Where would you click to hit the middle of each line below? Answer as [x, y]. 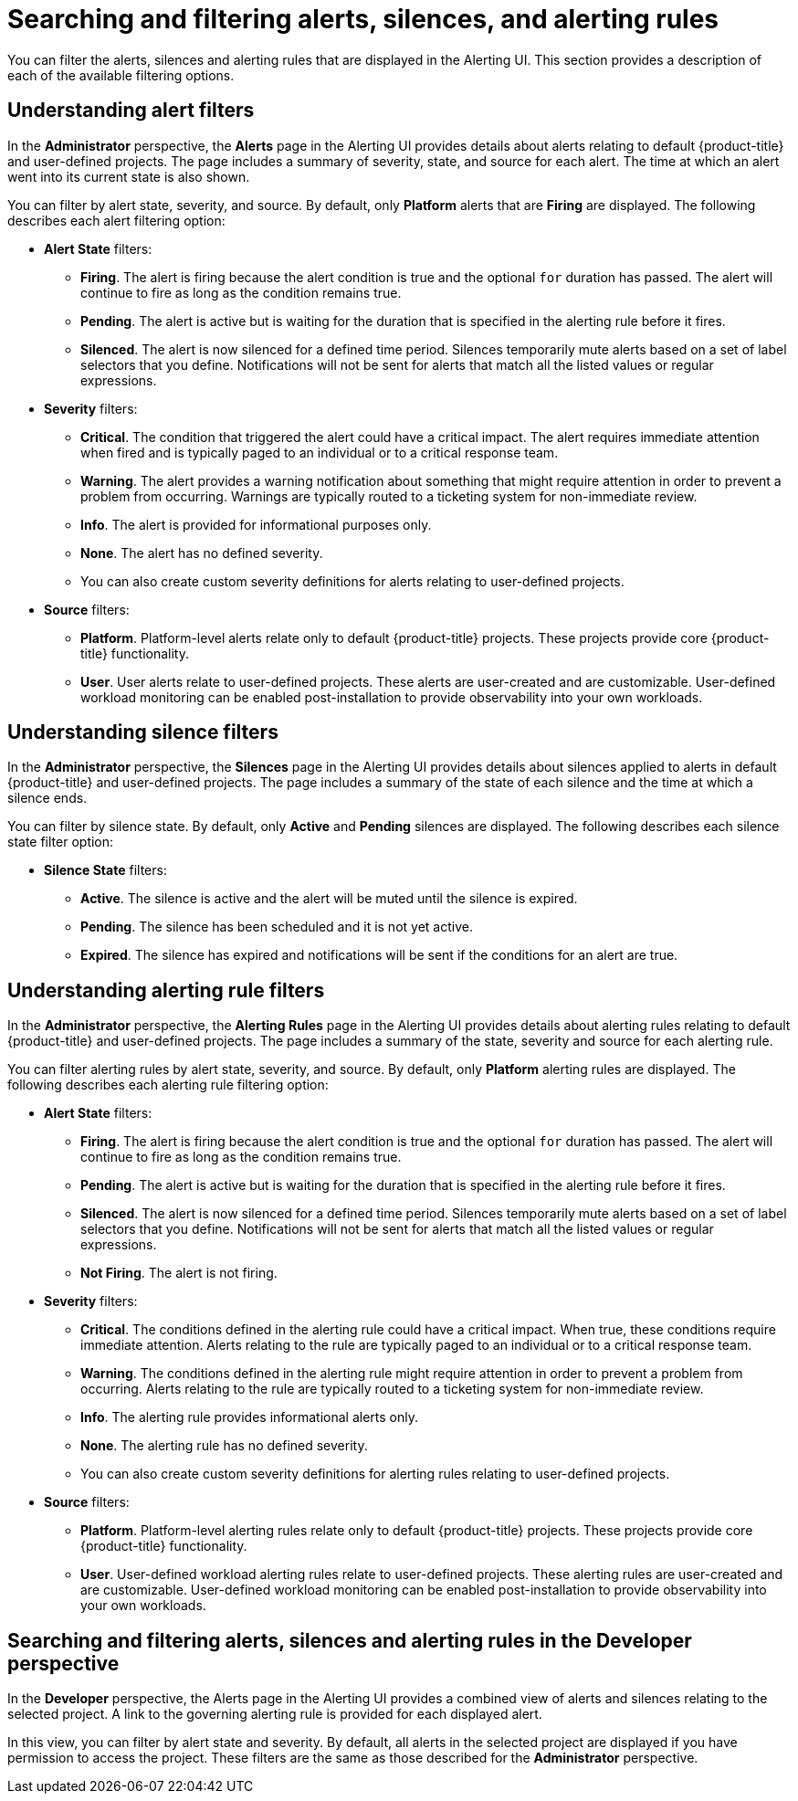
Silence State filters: [105, 870]
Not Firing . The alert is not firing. [179, 1273]
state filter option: [61, 842]
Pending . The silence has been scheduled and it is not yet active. [277, 927]
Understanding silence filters [143, 732]
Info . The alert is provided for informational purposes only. [256, 524]
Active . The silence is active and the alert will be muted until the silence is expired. [329, 899]
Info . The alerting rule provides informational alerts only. [250, 1417]
